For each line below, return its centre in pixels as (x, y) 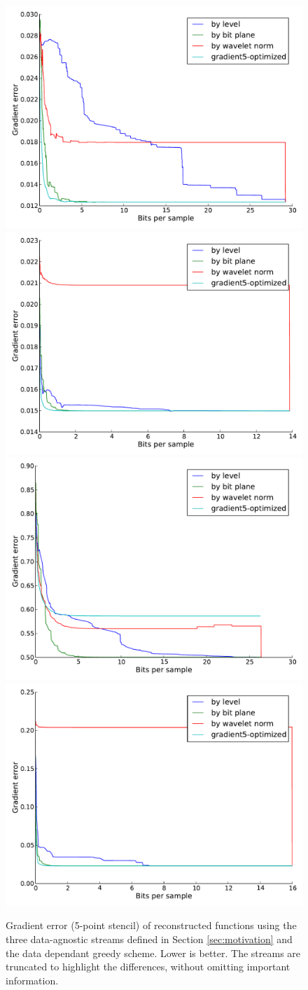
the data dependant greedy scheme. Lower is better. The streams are (153, 953)
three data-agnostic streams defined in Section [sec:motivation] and (149, 939)
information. (32, 980)
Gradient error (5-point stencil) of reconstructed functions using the (151, 925)
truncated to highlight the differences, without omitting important (148, 967)
